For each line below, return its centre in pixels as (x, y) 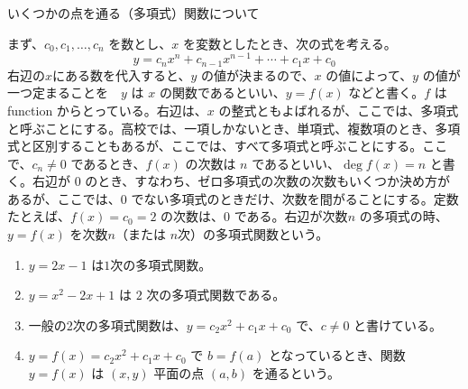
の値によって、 (369, 74)
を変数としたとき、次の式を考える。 (290, 43)
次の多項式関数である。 (216, 295)
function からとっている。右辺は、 (107, 110)
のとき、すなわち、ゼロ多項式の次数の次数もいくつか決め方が (268, 181)
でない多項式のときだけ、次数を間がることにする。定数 (295, 198)
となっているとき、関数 (337, 355)
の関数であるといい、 (222, 93)
